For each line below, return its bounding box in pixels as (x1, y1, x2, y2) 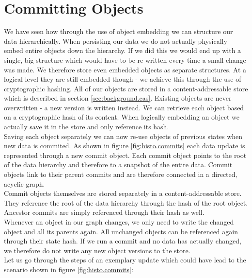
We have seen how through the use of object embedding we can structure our (4, 26, 233, 36)
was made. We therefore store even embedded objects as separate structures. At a (4, 64, 247, 74)
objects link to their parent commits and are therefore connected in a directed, (4, 169, 237, 179)
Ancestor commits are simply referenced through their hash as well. (4, 207, 205, 217)
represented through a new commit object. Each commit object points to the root (4, 150, 247, 160)
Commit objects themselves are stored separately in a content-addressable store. (4, 188, 242, 198)
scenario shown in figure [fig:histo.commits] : (4, 264, 133, 274)
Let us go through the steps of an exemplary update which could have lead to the (4, 255, 246, 265)
